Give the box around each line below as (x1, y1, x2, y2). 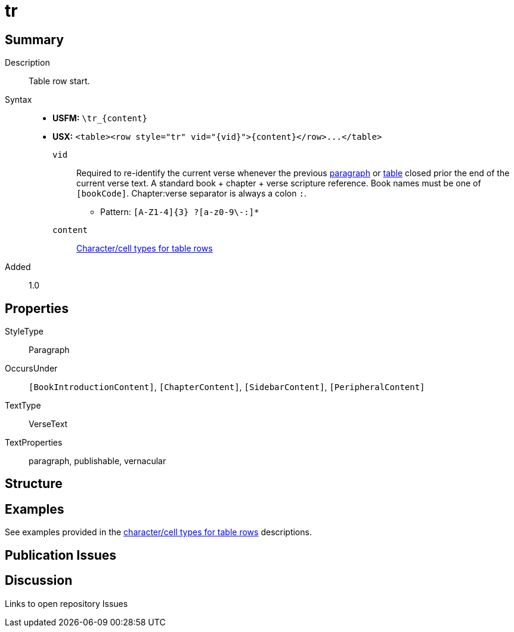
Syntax (5, 94, 32, 105)
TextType (5, 400, 41, 411)
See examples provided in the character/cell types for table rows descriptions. (5, 527, 312, 538)
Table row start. (29, 76, 90, 87)
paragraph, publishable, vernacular (29, 456, 166, 467)
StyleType (5, 326, 44, 337)
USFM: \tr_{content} (52, 113, 147, 124)
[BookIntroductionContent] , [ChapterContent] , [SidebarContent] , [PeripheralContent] (29, 382, 425, 392)
